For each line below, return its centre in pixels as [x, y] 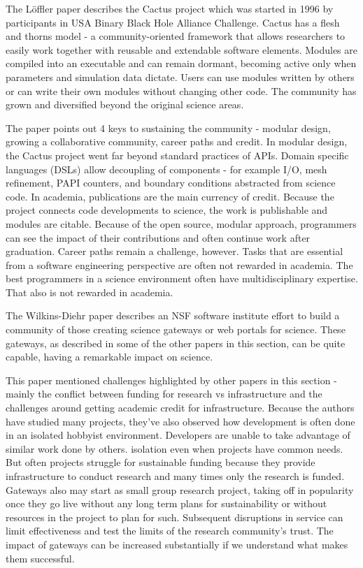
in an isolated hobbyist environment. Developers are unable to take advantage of [178, 435]
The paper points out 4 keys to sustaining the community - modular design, [168, 128]
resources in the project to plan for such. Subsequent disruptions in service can [175, 517]
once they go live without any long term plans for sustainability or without [166, 503]
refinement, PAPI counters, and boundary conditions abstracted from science [171, 183]
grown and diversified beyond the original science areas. [125, 104]
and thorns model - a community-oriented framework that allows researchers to [176, 36]
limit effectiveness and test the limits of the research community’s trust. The [170, 531]
